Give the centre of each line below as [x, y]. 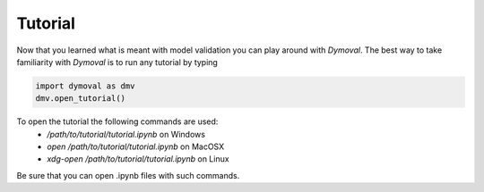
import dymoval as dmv [85, 86]
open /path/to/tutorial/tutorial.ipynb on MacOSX [136, 146]
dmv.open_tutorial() [80, 99]
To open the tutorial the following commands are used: [117, 121]
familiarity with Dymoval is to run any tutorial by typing [117, 62]
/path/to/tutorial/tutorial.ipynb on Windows [126, 134]
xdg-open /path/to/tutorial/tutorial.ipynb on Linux [138, 159]
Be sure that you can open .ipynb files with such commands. [128, 175]
